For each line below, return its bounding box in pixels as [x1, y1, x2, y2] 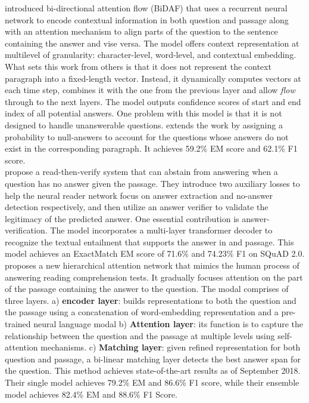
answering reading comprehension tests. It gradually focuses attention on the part [5, 270, 303, 283]
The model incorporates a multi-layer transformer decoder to [50, 224, 273, 236]
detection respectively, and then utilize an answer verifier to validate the [5, 201, 269, 213]
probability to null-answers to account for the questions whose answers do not [5, 130, 289, 143]
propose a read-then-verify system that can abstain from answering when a [5, 165, 278, 178]
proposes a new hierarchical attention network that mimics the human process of [5, 259, 299, 272]
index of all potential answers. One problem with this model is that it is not [5, 107, 282, 119]
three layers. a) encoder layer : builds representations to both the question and [5, 294, 296, 306]
